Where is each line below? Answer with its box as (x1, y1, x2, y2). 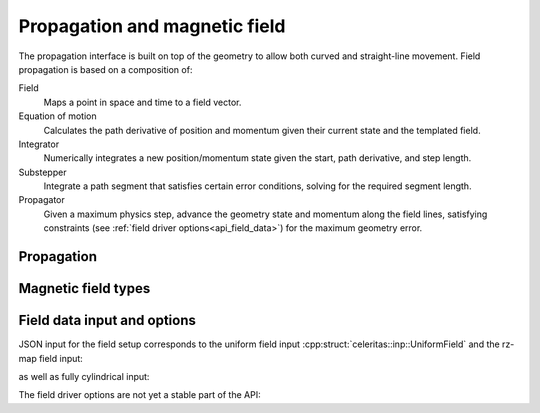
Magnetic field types (18, 280, 151, 297)
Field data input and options (18, 312, 197, 329)
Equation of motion (18, 110, 97, 122)
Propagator (18, 194, 65, 206)
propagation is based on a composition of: (18, 63, 193, 75)
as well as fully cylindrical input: (18, 370, 150, 382)
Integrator (18, 138, 60, 150)
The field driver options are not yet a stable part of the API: (18, 389, 261, 401)
